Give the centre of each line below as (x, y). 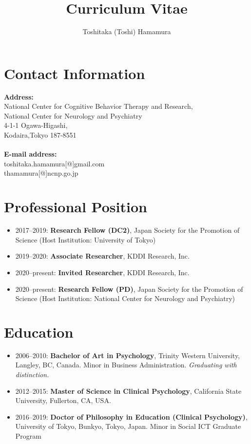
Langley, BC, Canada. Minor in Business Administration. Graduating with (126, 365)
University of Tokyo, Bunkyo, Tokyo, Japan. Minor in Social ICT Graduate (128, 426)
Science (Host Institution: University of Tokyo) (86, 239)
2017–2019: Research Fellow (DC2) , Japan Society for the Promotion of (127, 230)
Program (28, 435)
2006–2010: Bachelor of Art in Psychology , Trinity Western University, (128, 355)
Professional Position (76, 207)
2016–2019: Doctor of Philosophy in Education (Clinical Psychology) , (131, 416)
